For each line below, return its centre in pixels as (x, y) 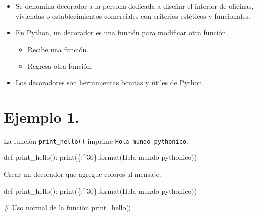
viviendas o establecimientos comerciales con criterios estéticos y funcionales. (133, 16)
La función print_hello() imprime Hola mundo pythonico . (96, 140)
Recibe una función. (58, 49)
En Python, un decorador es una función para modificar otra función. (122, 33)
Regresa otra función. (60, 66)
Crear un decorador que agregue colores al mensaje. (83, 174)
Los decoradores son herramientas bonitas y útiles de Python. (110, 82)
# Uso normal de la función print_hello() (68, 207)
